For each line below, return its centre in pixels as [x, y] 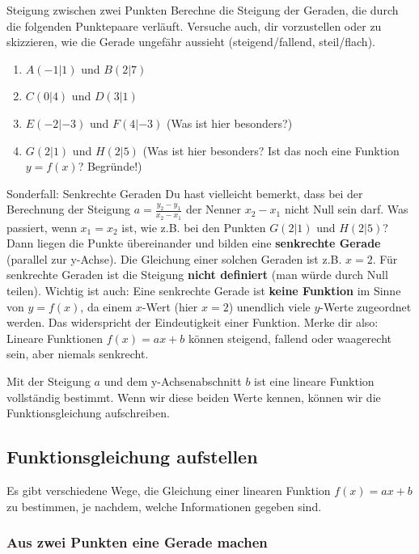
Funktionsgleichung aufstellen [132, 457]
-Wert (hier [170, 306]
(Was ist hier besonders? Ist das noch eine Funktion [271, 150]
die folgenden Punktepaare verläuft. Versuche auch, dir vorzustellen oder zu [194, 25]
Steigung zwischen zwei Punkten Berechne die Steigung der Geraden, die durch [203, 10]
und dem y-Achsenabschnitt [173, 381]
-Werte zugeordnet [366, 306]
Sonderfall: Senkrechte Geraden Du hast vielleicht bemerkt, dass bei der [185, 193]
